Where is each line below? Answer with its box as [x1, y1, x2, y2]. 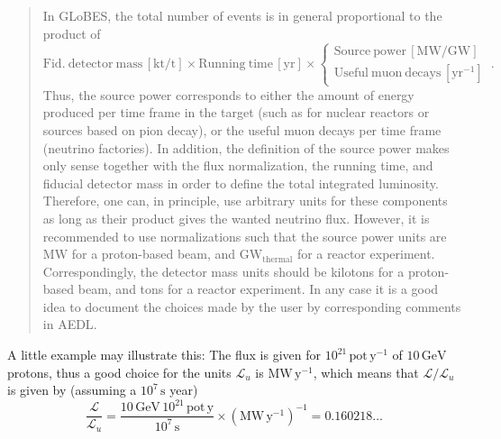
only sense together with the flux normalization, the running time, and [42, 156, 433, 175]
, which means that [313, 362, 419, 381]
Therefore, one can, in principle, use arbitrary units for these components [42, 191, 448, 210]
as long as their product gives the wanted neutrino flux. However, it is [42, 208, 430, 227]
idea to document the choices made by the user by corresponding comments [42, 297, 461, 316]
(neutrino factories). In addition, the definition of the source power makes [42, 138, 450, 157]
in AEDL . [42, 315, 97, 334]
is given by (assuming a [7, 380, 137, 399]
